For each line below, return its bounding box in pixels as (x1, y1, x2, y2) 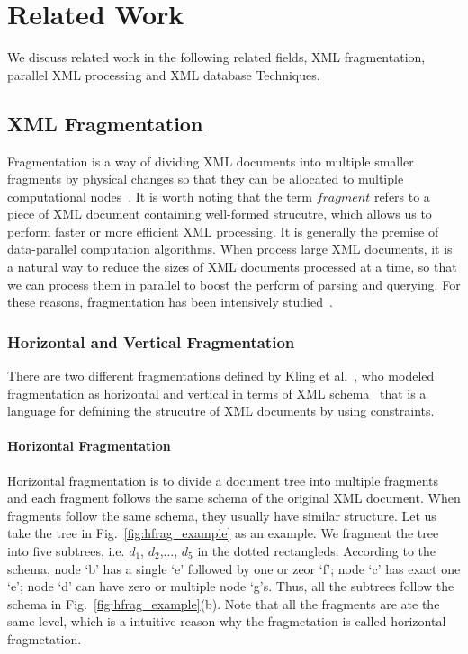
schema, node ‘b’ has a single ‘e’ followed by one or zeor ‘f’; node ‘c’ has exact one (7, 559, 461, 578)
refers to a (373, 186, 430, 205)
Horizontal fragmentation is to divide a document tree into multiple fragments (7, 470, 439, 489)
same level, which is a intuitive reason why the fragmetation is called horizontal (7, 612, 446, 631)
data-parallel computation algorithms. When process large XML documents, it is (7, 239, 453, 258)
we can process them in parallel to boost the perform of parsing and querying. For (7, 274, 461, 293)
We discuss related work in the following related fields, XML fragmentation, (7, 48, 426, 67)
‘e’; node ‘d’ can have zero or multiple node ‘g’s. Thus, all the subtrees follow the (7, 577, 454, 596)
